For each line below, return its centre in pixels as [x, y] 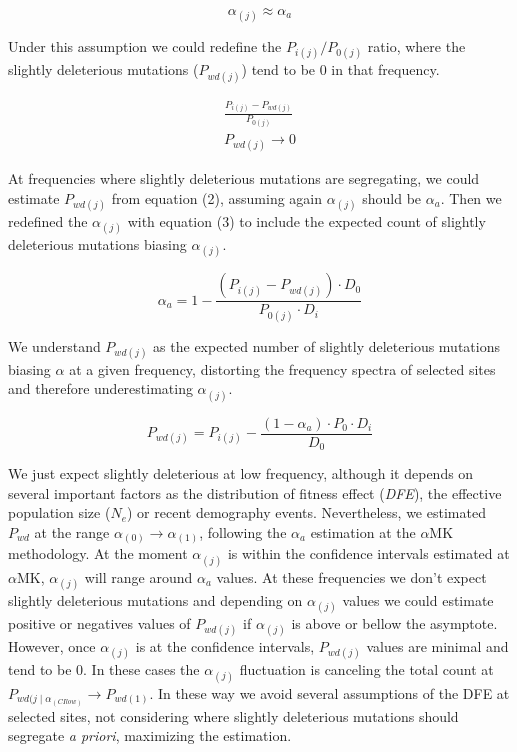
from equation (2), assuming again [217, 197]
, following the [243, 531]
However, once [52, 646]
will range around [138, 576]
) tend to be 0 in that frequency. [340, 69]
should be [392, 197]
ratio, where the [416, 46]
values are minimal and [437, 646]
